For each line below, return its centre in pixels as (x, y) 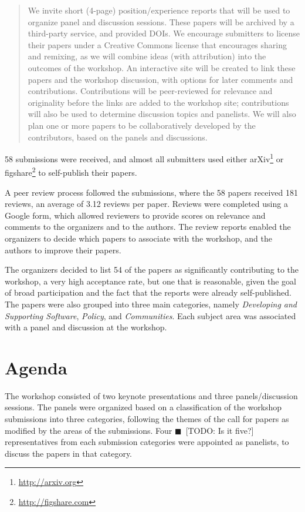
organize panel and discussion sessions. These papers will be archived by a (161, 21)
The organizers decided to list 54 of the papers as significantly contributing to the (152, 270)
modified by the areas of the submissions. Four (89, 430)
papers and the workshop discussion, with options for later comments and (160, 79)
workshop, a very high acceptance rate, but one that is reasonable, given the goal (150, 281)
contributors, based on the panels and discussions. (118, 137)
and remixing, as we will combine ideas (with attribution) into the (147, 56)
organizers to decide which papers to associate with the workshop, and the (138, 238)
